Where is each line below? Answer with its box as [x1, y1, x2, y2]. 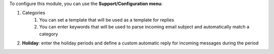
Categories [22, 10, 46, 16]
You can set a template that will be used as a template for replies [39, 16, 175, 22]
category [39, 30, 58, 37]
